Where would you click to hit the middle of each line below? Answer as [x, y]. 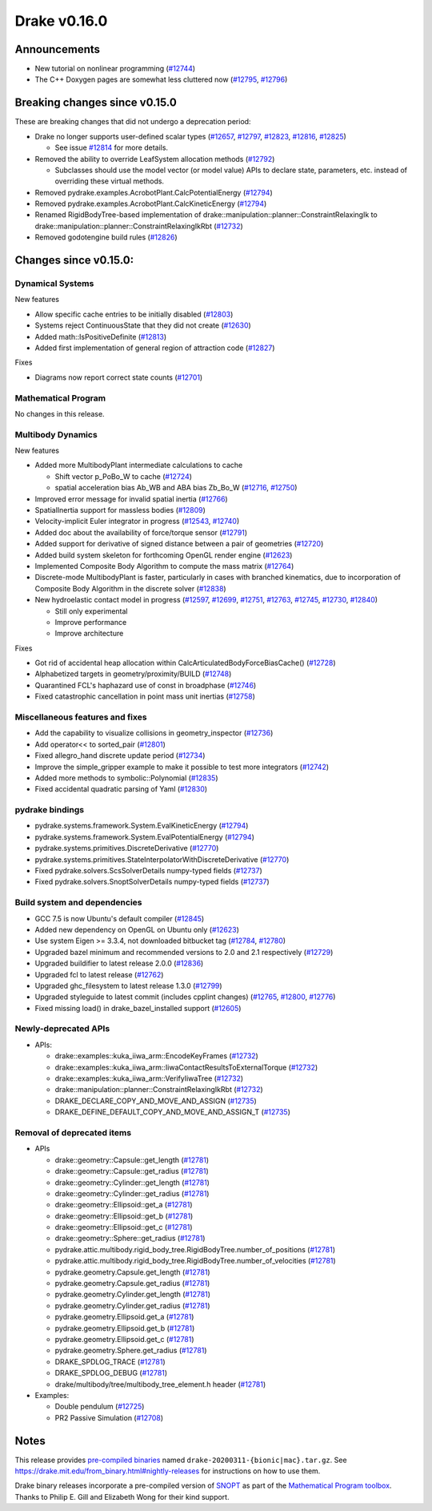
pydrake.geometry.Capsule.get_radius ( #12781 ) [132, 1283]
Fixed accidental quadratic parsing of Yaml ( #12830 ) [121, 789]
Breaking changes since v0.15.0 [96, 103]
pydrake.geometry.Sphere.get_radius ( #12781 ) [131, 1351]
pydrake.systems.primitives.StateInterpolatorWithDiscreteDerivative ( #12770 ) [162, 859]
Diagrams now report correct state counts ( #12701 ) [119, 377]
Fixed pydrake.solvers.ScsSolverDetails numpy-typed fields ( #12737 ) [149, 871]
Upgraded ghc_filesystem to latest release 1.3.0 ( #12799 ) [129, 985]
